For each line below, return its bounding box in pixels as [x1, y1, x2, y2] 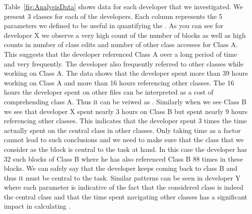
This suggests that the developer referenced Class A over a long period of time [4, 49, 237, 59]
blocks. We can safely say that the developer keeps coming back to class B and [4, 163, 237, 173]
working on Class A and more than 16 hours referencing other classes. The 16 [4, 77, 235, 87]
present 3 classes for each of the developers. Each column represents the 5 [4, 11, 222, 21]
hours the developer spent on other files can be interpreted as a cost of [4, 87, 214, 97]
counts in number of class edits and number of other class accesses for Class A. [4, 39, 238, 49]
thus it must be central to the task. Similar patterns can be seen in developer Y [4, 172, 241, 182]
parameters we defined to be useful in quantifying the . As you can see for [4, 20, 223, 31]
